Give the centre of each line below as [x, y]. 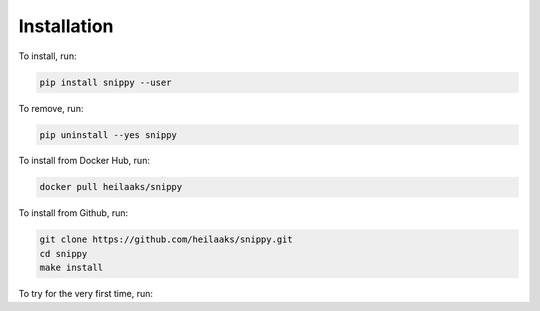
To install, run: [47, 56]
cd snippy [63, 253]
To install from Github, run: [73, 213]
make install [71, 268]
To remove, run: [51, 108]
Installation [66, 26]
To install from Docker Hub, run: [84, 161]
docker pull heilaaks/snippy [111, 187]
